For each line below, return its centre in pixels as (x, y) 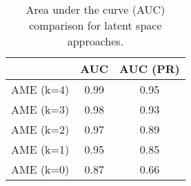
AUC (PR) (150, 69)
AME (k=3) (40, 109)
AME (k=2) (40, 129)
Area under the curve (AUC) (95, 9)
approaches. (95, 41)
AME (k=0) (40, 169)
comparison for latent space (95, 25)
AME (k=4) (40, 89)
